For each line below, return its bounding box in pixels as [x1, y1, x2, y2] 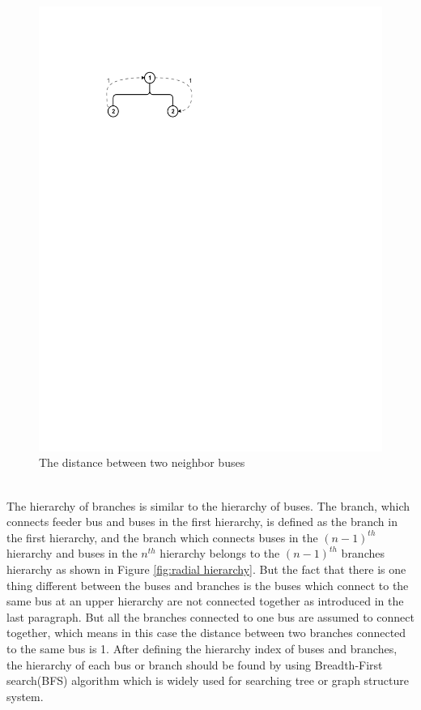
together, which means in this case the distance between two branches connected [6, 624, 406, 641]
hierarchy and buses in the [6, 545, 138, 562]
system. [6, 687, 44, 704]
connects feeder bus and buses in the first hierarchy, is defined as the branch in [6, 513, 398, 530]
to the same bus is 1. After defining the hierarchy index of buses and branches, [6, 640, 398, 657]
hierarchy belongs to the [159, 545, 280, 562]
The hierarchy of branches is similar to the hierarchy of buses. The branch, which [6, 497, 410, 514]
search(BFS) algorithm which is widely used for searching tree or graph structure [6, 672, 409, 689]
